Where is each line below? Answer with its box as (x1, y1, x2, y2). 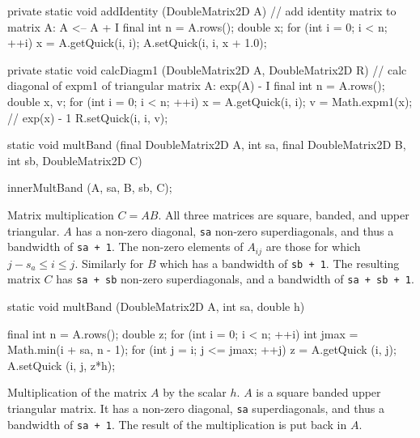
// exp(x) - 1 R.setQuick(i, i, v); (7, 108, 168, 125)
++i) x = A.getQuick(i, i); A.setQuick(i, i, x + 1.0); (7, 34, 267, 51)
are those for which (265, 238, 361, 255)
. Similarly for (74, 254, 144, 271)
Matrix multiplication (7, 206, 114, 223)
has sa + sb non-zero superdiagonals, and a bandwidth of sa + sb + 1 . (56, 270, 414, 287)
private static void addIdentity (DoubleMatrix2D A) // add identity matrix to (7, 2, 397, 19)
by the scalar (163, 384, 227, 401)
